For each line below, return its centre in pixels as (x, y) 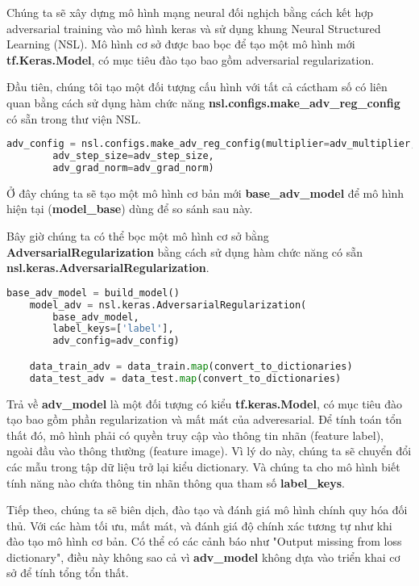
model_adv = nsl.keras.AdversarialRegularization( (168, 305)
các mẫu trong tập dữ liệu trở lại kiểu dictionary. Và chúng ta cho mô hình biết (203, 466)
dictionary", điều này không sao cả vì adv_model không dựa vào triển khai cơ (203, 557)
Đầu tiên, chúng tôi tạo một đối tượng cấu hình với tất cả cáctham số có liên (197, 87)
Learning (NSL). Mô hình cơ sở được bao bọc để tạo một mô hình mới (181, 44)
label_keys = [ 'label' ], (113, 329)
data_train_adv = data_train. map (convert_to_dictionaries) (191, 366)
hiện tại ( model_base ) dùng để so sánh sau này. (130, 209)
